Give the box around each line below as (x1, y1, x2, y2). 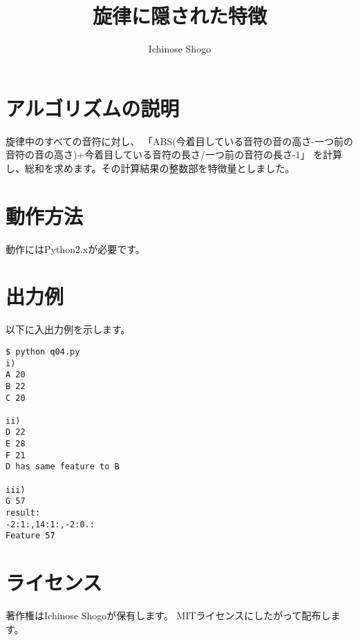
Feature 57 (6, 531, 55, 541)
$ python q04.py (6, 346, 80, 357)
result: (6, 508, 41, 518)
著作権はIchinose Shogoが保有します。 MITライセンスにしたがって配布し (6, 608, 331, 623)
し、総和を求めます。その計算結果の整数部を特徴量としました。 (6, 160, 295, 175)
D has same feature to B (6, 462, 120, 472)
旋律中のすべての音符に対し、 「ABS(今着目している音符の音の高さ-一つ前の (6, 133, 354, 148)
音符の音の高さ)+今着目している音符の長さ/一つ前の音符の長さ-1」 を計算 (6, 147, 343, 162)
